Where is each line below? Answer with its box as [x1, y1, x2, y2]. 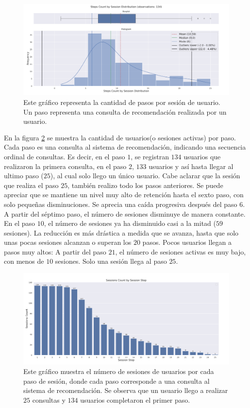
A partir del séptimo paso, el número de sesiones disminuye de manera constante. [4, 208, 246, 219]
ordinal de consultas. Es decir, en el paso [4, 151, 125, 161]
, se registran [131, 151, 169, 161]
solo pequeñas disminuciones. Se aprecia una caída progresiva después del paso [4, 199, 237, 209]
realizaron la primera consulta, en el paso [4, 161, 127, 171]
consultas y [32, 394, 66, 405]
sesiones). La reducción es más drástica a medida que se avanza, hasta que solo [4, 227, 239, 238]
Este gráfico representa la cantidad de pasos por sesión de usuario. [23, 97, 220, 107]
